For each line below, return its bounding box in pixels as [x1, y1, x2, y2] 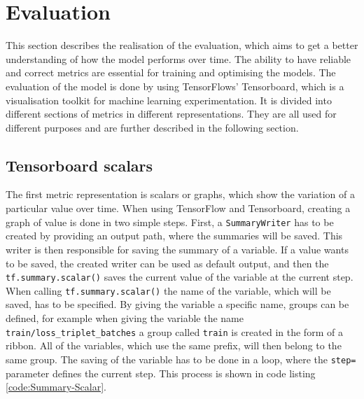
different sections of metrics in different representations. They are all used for [6, 106, 337, 121]
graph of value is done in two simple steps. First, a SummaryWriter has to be [6, 214, 334, 229]
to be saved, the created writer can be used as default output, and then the [6, 255, 329, 270]
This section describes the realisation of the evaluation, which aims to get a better [6, 38, 358, 52]
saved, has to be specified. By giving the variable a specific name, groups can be [6, 297, 349, 311]
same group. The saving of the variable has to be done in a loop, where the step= [6, 351, 356, 366]
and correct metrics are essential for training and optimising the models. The [6, 65, 336, 80]
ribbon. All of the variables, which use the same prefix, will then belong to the [6, 338, 342, 353]
